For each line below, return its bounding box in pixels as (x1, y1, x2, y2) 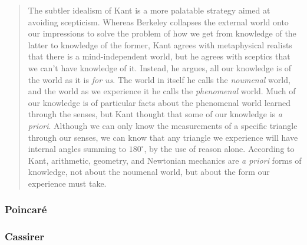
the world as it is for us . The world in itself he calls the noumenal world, (28, 73, 291, 85)
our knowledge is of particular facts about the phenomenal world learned (28, 96, 291, 108)
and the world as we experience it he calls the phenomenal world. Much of (28, 85, 296, 97)
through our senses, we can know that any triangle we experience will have (28, 131, 298, 143)
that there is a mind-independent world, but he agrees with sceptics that (28, 50, 291, 62)
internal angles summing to (28, 143, 127, 155)
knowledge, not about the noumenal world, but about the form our (28, 165, 270, 178)
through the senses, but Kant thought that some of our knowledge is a (28, 108, 282, 120)
